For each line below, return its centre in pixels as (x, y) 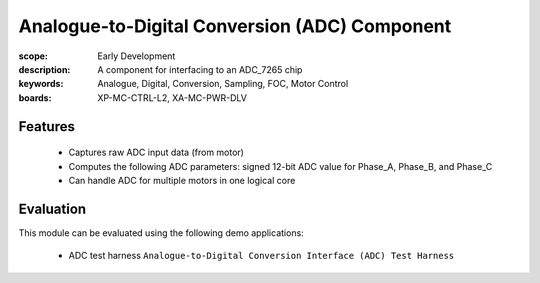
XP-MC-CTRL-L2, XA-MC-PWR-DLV (172, 97)
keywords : (41, 84)
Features (46, 126)
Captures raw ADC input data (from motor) (156, 152)
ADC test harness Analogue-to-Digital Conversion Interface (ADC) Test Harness (261, 256)
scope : (33, 56)
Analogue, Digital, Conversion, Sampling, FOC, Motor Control (223, 84)
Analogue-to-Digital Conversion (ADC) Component (235, 26)
